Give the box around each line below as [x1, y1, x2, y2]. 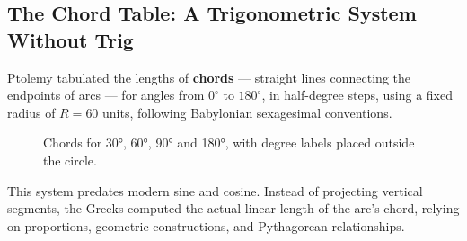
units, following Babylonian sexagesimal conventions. [102, 103, 392, 121]
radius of [7, 103, 56, 121]
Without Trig [7, 25, 134, 53]
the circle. [43, 150, 97, 169]
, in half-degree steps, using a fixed [261, 85, 454, 104]
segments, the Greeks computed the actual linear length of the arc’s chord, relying [7, 199, 460, 218]
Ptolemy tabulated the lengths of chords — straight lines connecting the [7, 67, 410, 86]
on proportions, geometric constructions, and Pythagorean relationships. [7, 216, 405, 235]
